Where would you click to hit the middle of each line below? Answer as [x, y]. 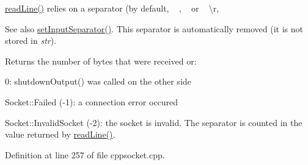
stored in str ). [31, 40]
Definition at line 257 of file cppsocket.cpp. [85, 154]
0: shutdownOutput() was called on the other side [98, 81]
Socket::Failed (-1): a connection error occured [92, 101]
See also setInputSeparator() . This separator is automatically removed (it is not [154, 28]
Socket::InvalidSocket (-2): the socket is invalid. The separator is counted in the [154, 122]
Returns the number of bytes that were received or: [101, 61]
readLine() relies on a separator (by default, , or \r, [112, 8]
